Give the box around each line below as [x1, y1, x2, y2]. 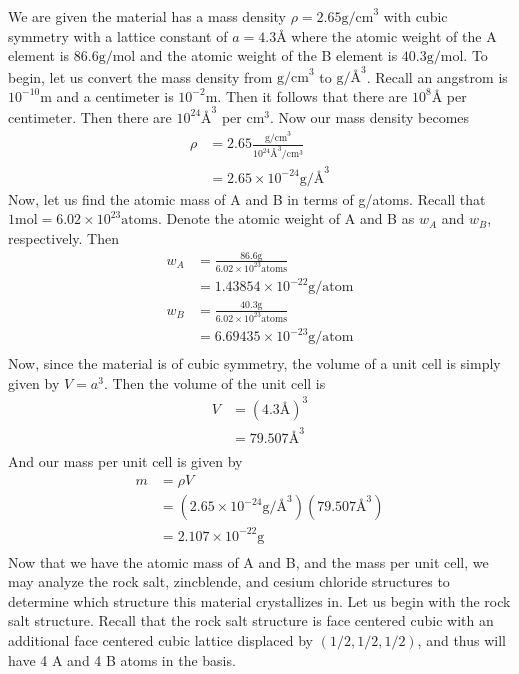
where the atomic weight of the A [291, 25, 497, 46]
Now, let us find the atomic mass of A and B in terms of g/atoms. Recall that [8, 188, 486, 209]
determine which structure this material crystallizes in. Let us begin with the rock [8, 590, 511, 611]
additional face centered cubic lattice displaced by [8, 630, 314, 651]
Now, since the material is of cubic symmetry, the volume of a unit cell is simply [8, 353, 501, 374]
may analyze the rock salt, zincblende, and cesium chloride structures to [8, 571, 450, 592]
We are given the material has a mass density [8, 6, 287, 26]
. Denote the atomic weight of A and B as [157, 208, 415, 229]
